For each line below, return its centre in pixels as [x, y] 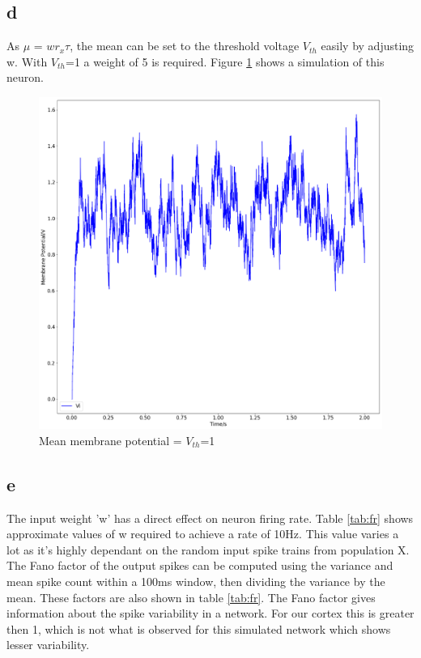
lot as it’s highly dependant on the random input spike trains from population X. [208, 549]
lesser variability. [48, 645]
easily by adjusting [368, 46]
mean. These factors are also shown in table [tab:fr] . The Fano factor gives [191, 597]
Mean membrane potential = [111, 440]
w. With [27, 61]
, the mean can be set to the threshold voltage [185, 46]
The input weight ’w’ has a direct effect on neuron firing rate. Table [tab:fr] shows [210, 518]
